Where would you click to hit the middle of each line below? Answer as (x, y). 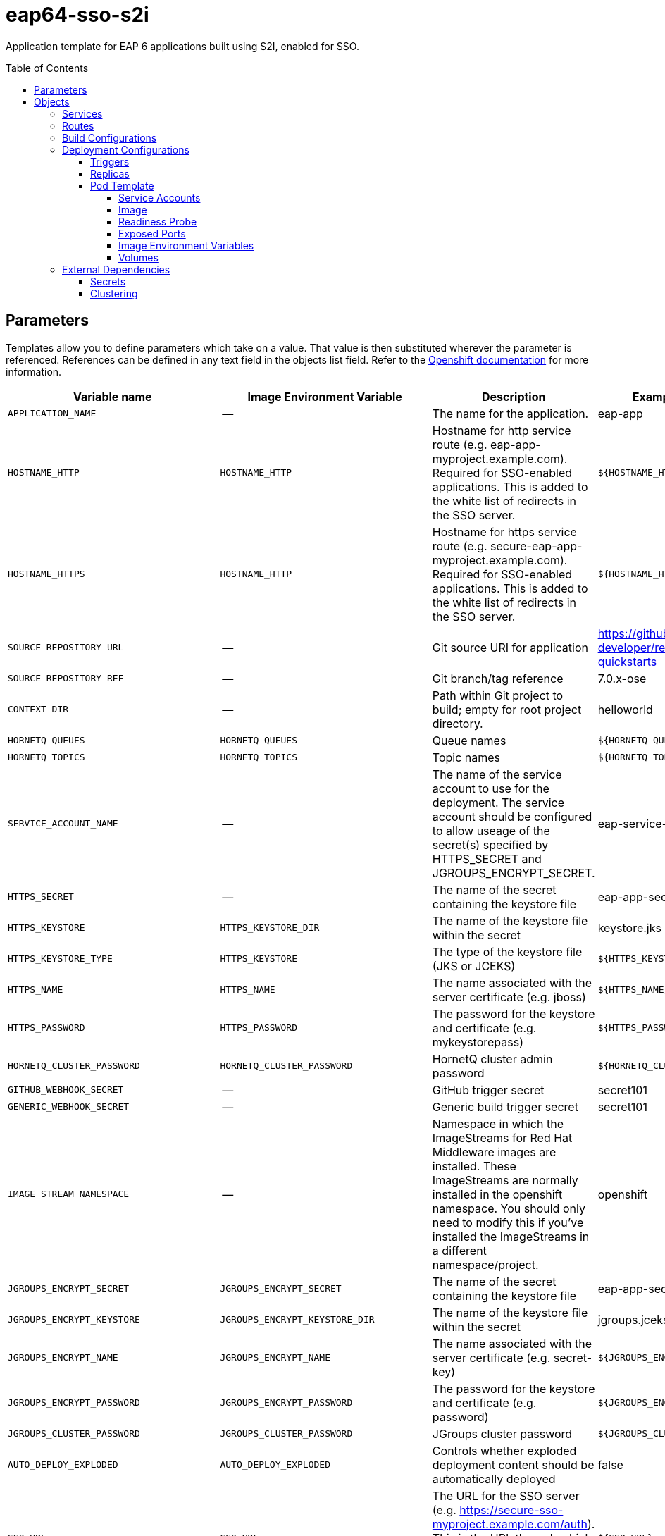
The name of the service (497, 774)
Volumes (138, 257)
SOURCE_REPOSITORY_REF (66, 679)
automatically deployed (494, 1479)
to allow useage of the (491, 830)
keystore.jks (629, 928)
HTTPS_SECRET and (487, 859)
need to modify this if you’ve (508, 1222)
